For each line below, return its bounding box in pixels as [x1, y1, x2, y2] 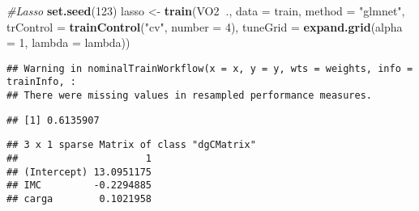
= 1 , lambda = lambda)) [6, 34, 130, 51]
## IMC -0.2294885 [6, 179, 152, 192]
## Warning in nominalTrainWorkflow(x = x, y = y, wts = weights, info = [6, 62, 413, 74]
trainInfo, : [6, 76, 76, 88]
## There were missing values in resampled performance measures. [6, 90, 373, 102]
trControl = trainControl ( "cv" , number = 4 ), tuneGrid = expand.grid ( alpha [6, 18, 403, 35]
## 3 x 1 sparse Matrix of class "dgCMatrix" [6, 139, 256, 151]
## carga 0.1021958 [6, 193, 152, 205]
